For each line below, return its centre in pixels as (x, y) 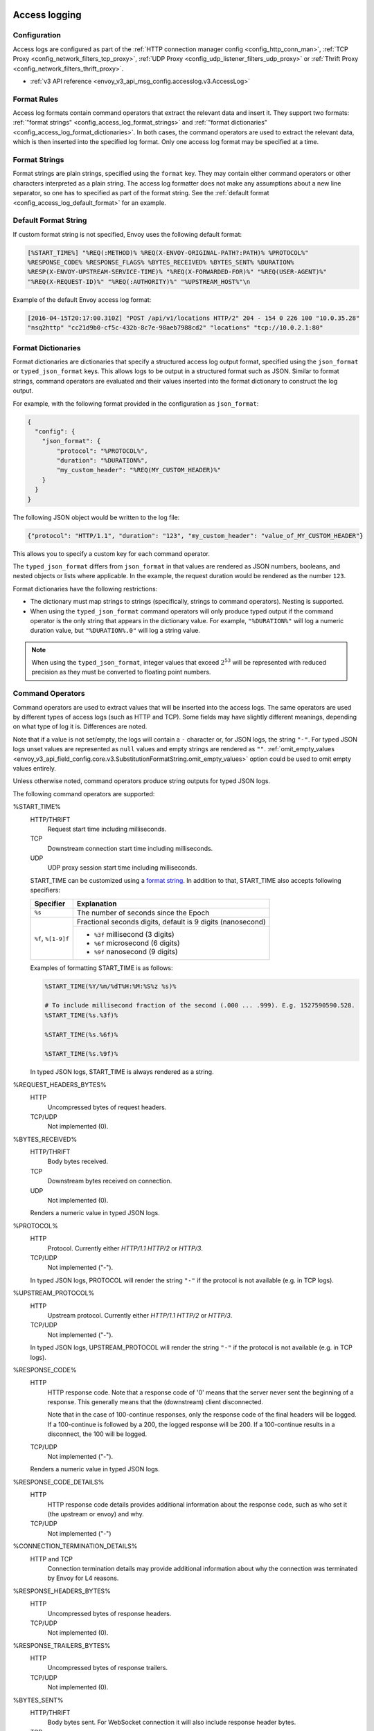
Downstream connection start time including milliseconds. (130, 848)
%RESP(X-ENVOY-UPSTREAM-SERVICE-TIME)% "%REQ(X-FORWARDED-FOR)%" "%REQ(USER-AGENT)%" (177, 272)
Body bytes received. (78, 1162)
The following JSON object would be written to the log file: (96, 517)
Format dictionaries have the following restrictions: (85, 589)
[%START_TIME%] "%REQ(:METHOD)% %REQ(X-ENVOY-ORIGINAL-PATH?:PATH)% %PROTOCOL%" (168, 252)
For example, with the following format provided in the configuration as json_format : (136, 403)
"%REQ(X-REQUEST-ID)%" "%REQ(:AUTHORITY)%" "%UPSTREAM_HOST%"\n (139, 281)
